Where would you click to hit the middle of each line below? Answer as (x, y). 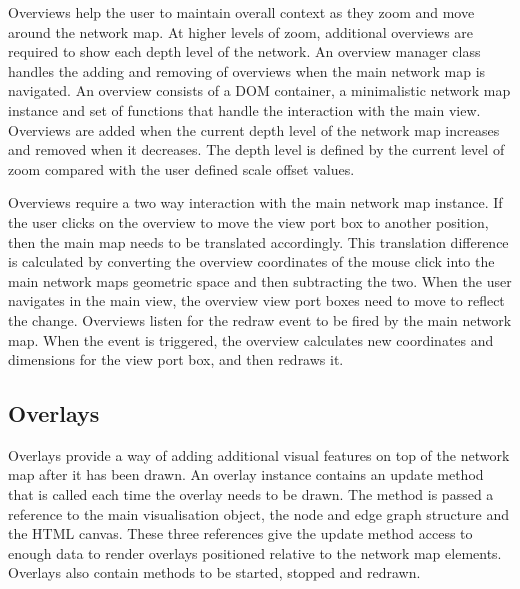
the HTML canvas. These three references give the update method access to (240, 533)
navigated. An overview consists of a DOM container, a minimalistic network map (259, 90)
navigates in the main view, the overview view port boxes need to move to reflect (256, 300)
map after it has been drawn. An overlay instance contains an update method (246, 474)
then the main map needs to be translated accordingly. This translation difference (258, 241)
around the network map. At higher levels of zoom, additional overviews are (241, 31)
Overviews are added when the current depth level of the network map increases (254, 129)
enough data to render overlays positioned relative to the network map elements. (255, 552)
